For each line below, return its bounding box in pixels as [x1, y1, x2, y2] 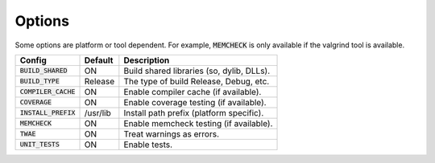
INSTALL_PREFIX [19, 108, 76, 117]
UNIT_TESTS [19, 141, 60, 149]
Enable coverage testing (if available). [123, 96, 267, 108]
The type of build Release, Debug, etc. [123, 75, 270, 87]
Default [84, 55, 114, 66]
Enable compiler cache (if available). [123, 86, 262, 97]
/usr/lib [84, 107, 112, 118]
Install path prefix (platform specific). [123, 107, 264, 118]
